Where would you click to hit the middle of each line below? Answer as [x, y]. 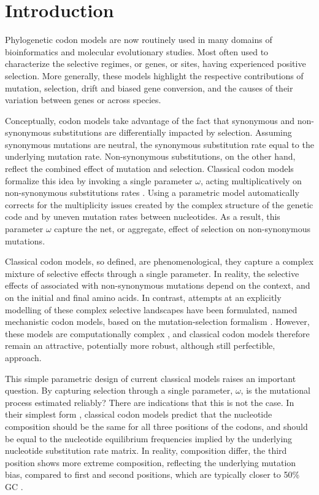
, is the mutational [275, 390]
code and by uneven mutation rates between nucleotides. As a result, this [143, 216]
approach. [23, 357]
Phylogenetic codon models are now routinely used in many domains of [139, 40]
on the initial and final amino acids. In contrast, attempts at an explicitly [143, 297]
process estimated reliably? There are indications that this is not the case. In [150, 402]
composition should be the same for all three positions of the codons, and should [156, 426]
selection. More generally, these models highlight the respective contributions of [154, 75]
